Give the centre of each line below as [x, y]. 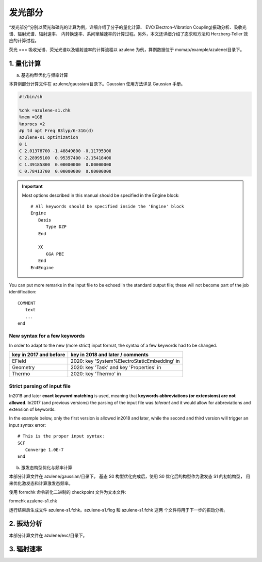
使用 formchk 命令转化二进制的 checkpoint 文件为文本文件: [67, 492]
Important [33, 186]
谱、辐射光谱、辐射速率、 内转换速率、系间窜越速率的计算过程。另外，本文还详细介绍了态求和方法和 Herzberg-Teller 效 [129, 33]
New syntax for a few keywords [47, 336]
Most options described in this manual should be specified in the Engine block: [101, 195]
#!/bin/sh [31, 97]
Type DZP [56, 227]
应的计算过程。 [24, 41]
